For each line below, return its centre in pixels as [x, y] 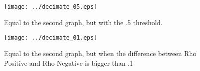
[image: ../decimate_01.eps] [51, 38]
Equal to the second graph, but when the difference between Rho [100, 53]
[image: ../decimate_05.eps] [51, 7]
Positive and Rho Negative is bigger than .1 [69, 63]
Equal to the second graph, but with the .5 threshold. [83, 22]
